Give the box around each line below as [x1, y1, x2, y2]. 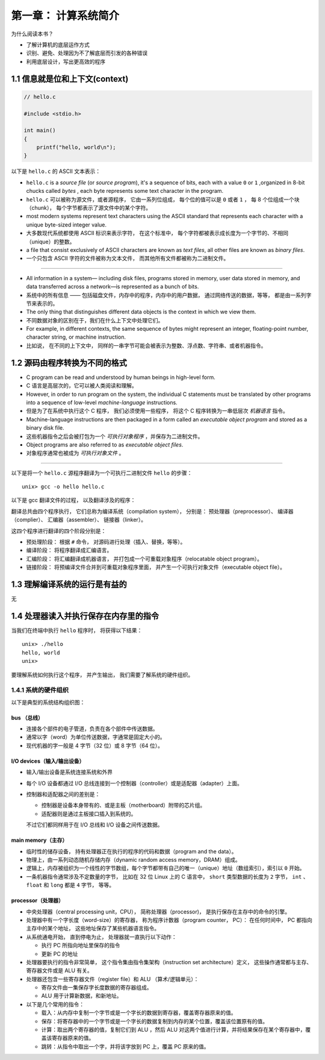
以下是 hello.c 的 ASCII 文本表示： [11, 168, 101, 175]
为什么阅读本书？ [11, 30, 54, 37]
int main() [23, 127, 56, 134]
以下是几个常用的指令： [26, 1000, 84, 1008]
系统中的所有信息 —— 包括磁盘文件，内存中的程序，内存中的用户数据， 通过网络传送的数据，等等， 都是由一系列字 [26, 291, 312, 298]
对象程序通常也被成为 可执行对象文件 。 [26, 450, 125, 457]
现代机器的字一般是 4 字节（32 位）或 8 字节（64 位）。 [26, 742, 164, 749]
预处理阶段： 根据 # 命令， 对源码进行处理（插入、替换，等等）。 [26, 538, 186, 545]
